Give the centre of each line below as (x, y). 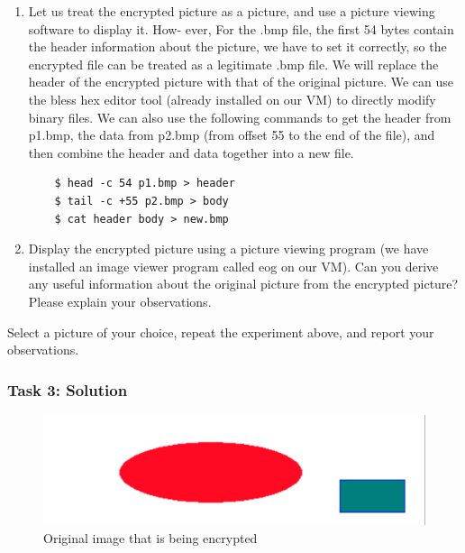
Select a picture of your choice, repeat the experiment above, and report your (221, 332)
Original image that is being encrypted (150, 537)
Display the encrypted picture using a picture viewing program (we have (228, 249)
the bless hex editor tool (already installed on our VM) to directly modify (232, 99)
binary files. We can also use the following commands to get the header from (240, 117)
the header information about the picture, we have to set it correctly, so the (237, 46)
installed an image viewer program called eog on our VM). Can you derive (233, 266)
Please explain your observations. (120, 301)
